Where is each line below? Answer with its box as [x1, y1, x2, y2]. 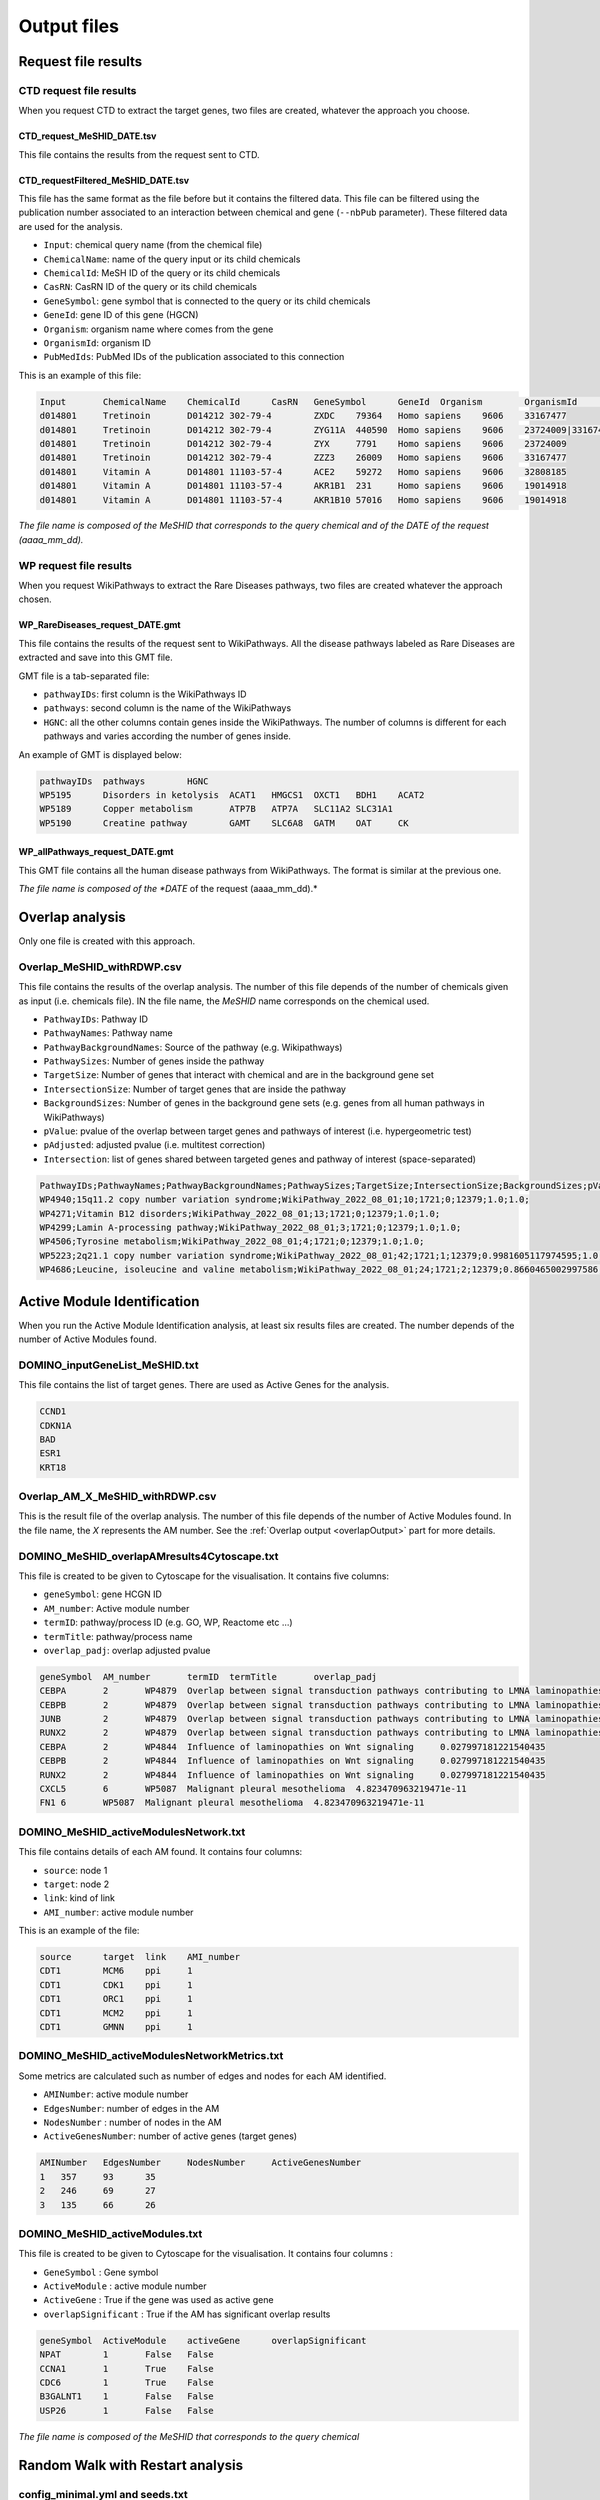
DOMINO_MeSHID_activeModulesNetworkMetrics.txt [18, 2049, 284, 2063]
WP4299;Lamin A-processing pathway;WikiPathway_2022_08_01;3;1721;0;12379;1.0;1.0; [39, 1221, 462, 1233]
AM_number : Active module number [43, 1602, 190, 1614]
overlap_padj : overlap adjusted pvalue [43, 1644, 211, 1656]
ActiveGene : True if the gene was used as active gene [43, 2294, 274, 2306]
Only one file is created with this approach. [18, 935, 196, 947]
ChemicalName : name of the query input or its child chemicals [43, 253, 301, 265]
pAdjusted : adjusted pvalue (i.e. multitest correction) [43, 1139, 266, 1151]
